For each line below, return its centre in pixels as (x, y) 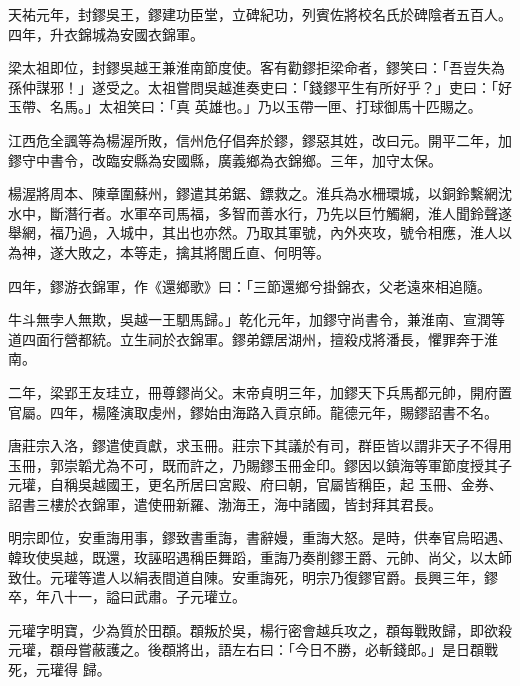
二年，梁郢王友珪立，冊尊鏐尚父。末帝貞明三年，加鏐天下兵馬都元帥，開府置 (260, 391)
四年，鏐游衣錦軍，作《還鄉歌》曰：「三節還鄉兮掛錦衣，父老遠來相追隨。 (249, 285)
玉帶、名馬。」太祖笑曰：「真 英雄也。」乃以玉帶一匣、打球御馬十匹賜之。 (245, 106)
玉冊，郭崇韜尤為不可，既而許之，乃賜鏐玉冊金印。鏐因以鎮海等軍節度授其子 (260, 464)
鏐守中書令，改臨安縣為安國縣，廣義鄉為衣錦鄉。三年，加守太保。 (225, 159)
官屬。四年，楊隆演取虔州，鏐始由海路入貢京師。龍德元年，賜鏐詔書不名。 (253, 411)
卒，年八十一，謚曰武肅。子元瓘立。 (127, 596)
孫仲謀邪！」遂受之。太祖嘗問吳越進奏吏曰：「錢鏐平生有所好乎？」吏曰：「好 (260, 86)
